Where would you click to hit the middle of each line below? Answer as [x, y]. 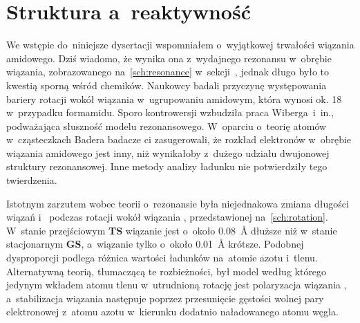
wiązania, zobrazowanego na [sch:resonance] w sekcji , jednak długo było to [168, 72]
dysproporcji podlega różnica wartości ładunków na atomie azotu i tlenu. [162, 258]
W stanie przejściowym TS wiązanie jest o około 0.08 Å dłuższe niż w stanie [172, 230]
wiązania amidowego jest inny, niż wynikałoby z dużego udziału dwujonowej [168, 153]
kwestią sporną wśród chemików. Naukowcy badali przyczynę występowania [167, 85]
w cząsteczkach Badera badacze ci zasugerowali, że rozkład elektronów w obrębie [179, 139]
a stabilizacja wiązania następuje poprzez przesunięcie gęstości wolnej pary [165, 298]
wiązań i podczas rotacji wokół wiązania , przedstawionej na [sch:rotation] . [167, 217]
